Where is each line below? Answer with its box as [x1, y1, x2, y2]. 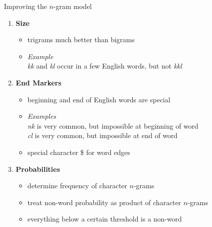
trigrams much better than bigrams [27, 34, 135, 45]
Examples [27, 111, 56, 121]
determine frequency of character [27, 180, 127, 191]
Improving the [4, 1, 47, 11]
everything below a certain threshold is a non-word [27, 214, 182, 224]
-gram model [53, 1, 92, 11]
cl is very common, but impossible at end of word [27, 130, 178, 141]
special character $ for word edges [27, 147, 130, 157]
